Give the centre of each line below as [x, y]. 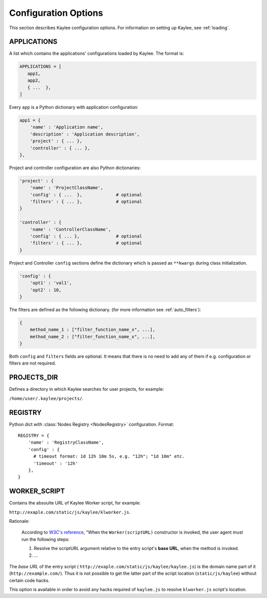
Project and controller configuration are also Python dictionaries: [75, 168]
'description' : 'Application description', [85, 134]
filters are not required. [33, 363]
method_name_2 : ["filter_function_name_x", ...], [92, 337]
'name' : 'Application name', [67, 127]
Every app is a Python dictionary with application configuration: [74, 107]
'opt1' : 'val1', [51, 283]
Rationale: [19, 521]
